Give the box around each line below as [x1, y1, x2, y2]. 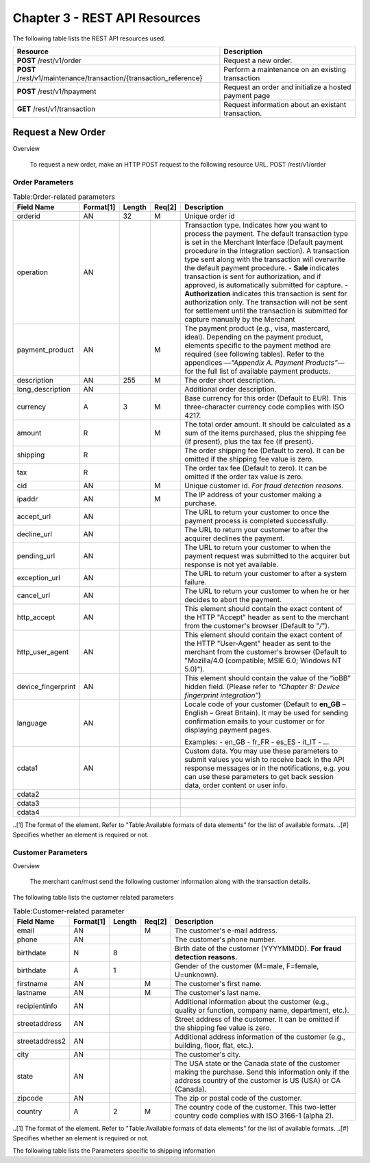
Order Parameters [12, 177, 74, 187]
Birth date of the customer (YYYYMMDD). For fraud [175, 944, 342, 953]
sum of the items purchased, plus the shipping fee [184, 429, 347, 438]
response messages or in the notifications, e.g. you [184, 763, 349, 773]
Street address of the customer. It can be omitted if [175, 1015, 339, 1024]
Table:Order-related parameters [12, 192, 116, 202]
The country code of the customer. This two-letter [175, 1103, 337, 1112]
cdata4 [16, 808, 40, 817]
